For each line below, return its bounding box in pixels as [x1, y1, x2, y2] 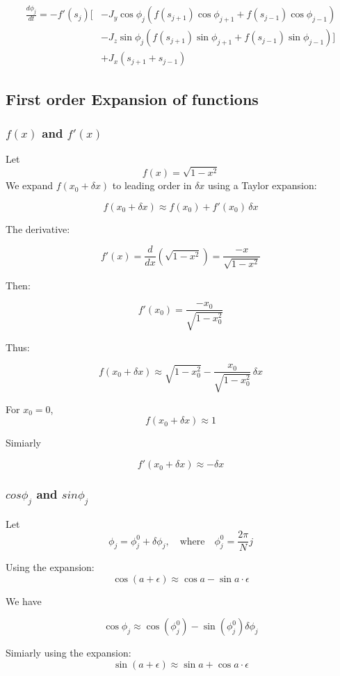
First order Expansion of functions [6, 88, 259, 109]
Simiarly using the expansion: [6, 645, 131, 660]
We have [6, 593, 42, 608]
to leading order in [112, 178, 192, 193]
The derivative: [6, 221, 70, 236]
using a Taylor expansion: [208, 178, 317, 193]
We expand [6, 178, 54, 193]
